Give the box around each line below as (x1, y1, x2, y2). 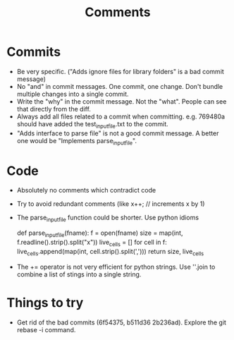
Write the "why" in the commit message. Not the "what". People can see (16, 97, 227, 106)
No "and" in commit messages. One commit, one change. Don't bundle (16, 82, 223, 90)
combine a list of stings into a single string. (16, 269, 142, 279)
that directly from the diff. (16, 104, 91, 113)
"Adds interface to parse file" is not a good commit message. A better (16, 128, 219, 138)
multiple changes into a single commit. (16, 90, 129, 98)
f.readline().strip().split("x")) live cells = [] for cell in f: (16, 238, 167, 248)
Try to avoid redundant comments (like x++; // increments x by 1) (16, 200, 205, 208)
